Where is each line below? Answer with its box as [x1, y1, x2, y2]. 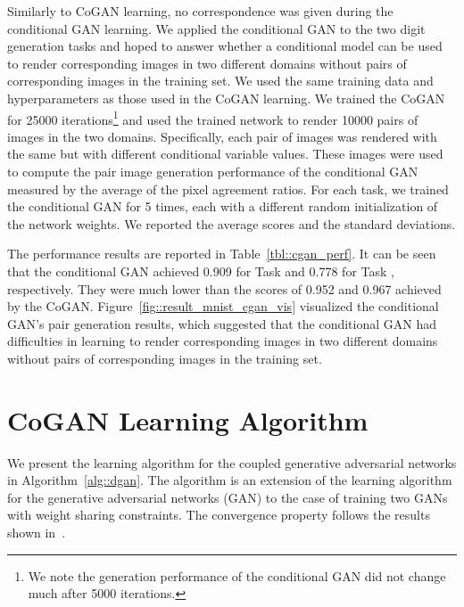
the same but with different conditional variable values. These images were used [7, 144, 443, 163]
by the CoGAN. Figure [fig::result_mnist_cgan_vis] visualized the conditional [7, 297, 439, 316]
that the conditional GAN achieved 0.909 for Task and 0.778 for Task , [7, 261, 394, 280]
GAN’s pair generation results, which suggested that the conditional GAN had [7, 314, 436, 332]
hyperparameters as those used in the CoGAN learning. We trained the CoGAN [7, 88, 445, 107]
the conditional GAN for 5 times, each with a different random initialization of [7, 197, 438, 216]
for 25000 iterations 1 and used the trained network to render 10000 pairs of [7, 107, 418, 128]
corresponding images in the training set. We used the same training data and [7, 71, 434, 90]
